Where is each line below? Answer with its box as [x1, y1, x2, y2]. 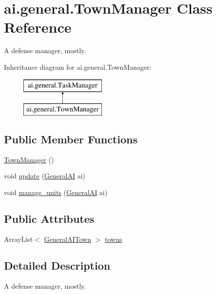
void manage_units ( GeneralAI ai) [4, 187, 108, 197]
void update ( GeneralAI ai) [4, 171, 85, 181]
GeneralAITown [44, 234, 92, 244]
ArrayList [4, 234, 33, 244]
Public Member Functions [4, 132, 137, 147]
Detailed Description [4, 257, 111, 273]
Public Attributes [4, 211, 95, 226]
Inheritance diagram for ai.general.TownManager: [4, 61, 152, 72]
